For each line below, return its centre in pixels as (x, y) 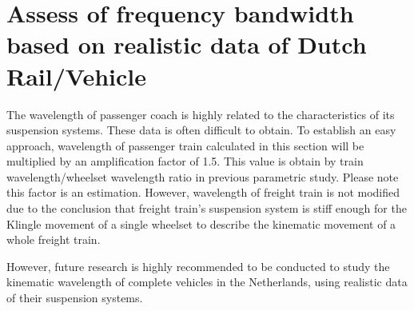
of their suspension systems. (75, 298)
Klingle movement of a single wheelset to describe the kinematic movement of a (201, 223)
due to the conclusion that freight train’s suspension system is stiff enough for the (207, 208)
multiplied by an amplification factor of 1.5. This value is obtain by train (185, 161)
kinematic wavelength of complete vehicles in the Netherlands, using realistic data (207, 282)
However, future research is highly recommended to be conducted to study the (198, 266)
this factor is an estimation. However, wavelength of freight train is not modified (203, 192)
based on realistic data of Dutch (187, 44)
